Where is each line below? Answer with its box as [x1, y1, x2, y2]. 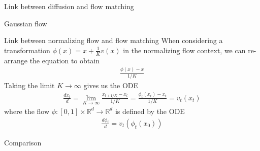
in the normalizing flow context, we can [123, 45, 246, 55]
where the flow [4, 105, 50, 116]
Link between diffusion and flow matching [4, 1, 134, 11]
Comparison [4, 137, 42, 147]
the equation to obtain [29, 55, 100, 65]
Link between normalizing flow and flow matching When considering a [4, 35, 223, 46]
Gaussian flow [4, 18, 47, 28]
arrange [4, 55, 27, 65]
